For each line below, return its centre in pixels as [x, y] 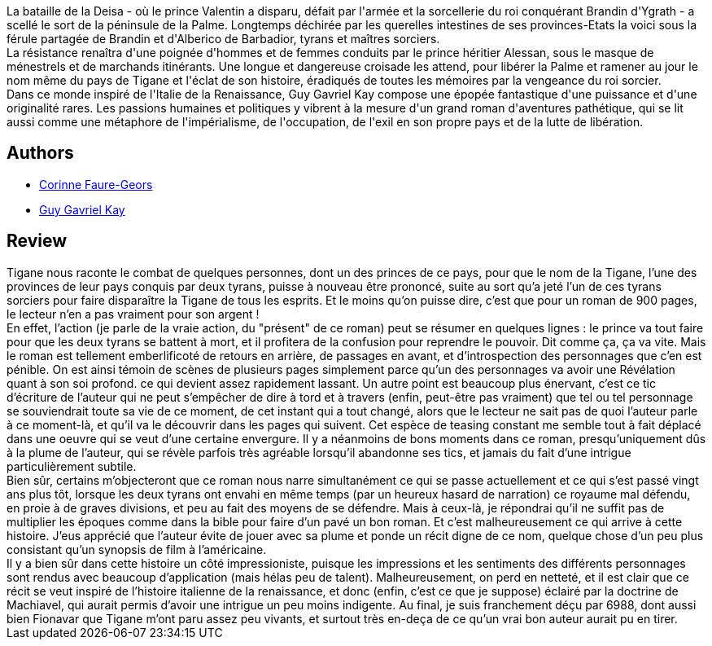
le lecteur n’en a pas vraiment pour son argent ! [133, 314]
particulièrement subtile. [72, 466]
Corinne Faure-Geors [96, 184]
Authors [40, 153]
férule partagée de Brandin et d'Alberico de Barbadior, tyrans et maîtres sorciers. [223, 39]
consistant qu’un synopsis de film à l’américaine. [137, 549]
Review [37, 241]
